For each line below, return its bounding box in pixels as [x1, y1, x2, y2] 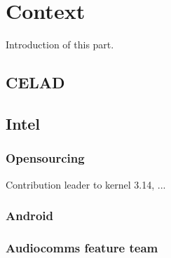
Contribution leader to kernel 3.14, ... [6, 177, 166, 191]
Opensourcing [6, 149, 85, 167]
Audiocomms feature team [6, 238, 158, 256]
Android [6, 207, 53, 224]
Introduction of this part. [6, 37, 114, 52]
